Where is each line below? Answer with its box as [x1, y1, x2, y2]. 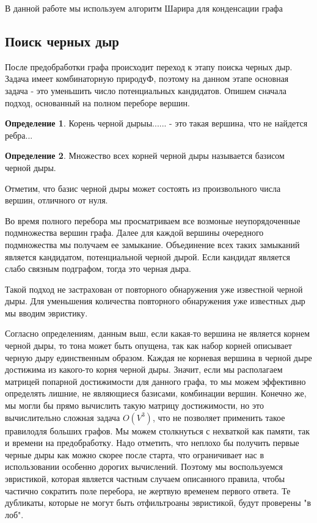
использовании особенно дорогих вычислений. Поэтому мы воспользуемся [5, 460, 283, 473]
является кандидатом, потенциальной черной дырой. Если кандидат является [5, 250, 291, 263]
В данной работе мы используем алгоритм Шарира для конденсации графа [5, 2, 283, 14]
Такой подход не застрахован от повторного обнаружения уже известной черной [5, 282, 303, 295]
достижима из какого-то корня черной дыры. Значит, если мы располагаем [5, 363, 283, 376]
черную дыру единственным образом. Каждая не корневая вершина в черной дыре [5, 351, 312, 364]
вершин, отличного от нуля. [5, 194, 108, 207]
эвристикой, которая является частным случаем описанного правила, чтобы [5, 472, 285, 485]
